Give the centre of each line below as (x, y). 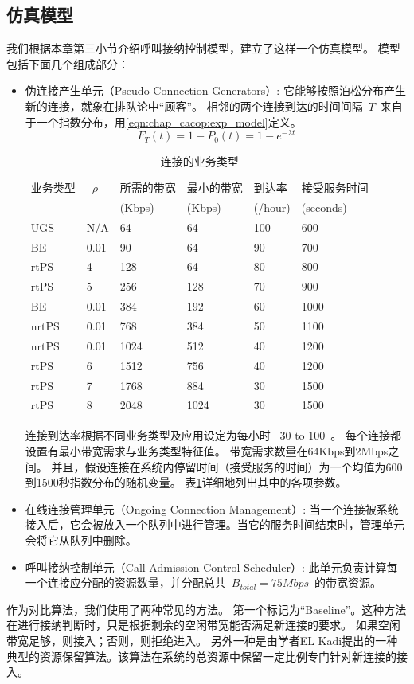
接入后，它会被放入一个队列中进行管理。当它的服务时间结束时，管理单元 (215, 524)
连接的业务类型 (199, 161)
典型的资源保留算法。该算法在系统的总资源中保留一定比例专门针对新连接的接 (207, 656)
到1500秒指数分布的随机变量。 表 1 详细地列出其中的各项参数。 (186, 482)
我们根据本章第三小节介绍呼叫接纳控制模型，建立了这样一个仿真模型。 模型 (203, 48)
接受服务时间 (335, 188)
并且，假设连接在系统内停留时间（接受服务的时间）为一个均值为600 (227, 466)
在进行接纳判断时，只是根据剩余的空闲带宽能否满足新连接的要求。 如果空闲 (203, 625)
